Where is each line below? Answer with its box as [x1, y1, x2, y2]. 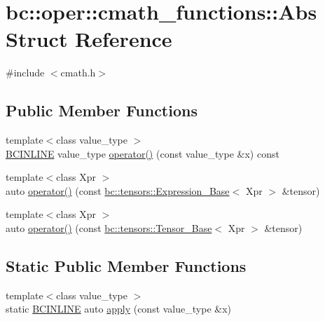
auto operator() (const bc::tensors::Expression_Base [6, 183, 230, 198]
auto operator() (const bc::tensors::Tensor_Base [6, 221, 212, 235]
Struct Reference [6, 25, 172, 53]
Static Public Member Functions [6, 255, 247, 277]
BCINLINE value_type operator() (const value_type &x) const [6, 146, 279, 160]
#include [6, 65, 45, 80]
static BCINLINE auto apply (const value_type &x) [6, 301, 231, 316]
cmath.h [60, 65, 96, 80]
